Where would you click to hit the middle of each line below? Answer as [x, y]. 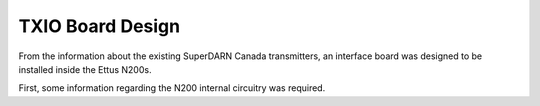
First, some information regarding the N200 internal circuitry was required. [172, 88]
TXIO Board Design [99, 26]
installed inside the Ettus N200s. [85, 69]
